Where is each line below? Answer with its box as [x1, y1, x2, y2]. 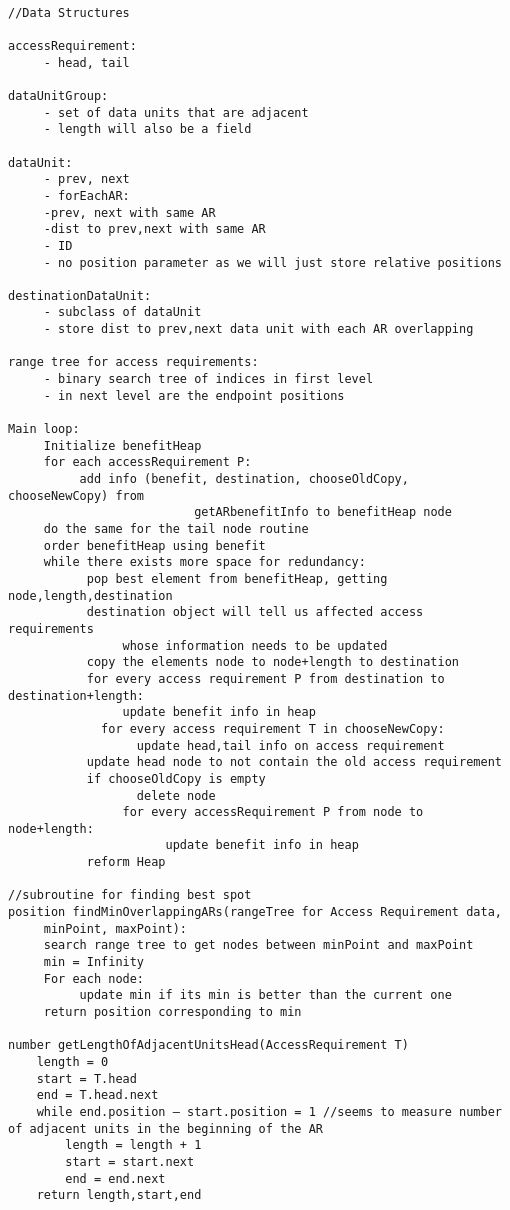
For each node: [43, 971, 145, 986]
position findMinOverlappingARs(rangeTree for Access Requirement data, [8, 905, 502, 920]
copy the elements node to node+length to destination [86, 655, 460, 670]
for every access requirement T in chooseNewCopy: [101, 721, 445, 736]
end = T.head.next [36, 1088, 159, 1103]
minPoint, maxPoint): [43, 921, 187, 936]
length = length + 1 [65, 1138, 202, 1153]
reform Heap [86, 855, 166, 870]
